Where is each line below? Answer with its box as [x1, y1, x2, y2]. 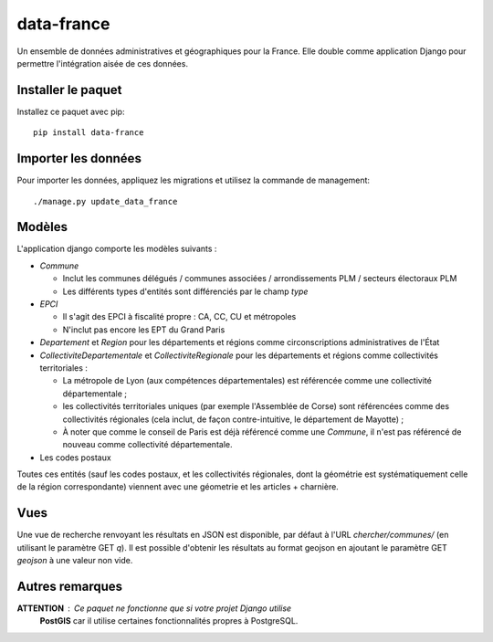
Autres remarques [16, 578, 123, 594]
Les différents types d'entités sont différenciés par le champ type [62, 286, 309, 297]
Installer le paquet [16, 82, 122, 98]
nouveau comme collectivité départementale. [62, 439, 233, 450]
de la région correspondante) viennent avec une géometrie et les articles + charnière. [16, 481, 340, 492]
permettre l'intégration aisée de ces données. [16, 58, 189, 68]
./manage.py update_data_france [33, 196, 178, 206]
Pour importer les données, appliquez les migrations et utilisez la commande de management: [16, 174, 370, 186]
